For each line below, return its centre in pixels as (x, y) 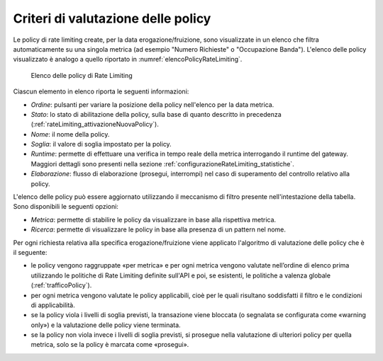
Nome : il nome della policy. (70, 134)
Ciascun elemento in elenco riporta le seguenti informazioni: (101, 91)
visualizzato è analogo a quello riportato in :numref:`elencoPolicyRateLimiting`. (128, 59)
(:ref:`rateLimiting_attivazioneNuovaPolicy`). (95, 125)
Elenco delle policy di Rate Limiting (82, 75)
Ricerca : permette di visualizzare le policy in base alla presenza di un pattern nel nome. (159, 229)
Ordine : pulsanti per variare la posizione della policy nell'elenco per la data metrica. (152, 104)
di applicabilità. (53, 305)
